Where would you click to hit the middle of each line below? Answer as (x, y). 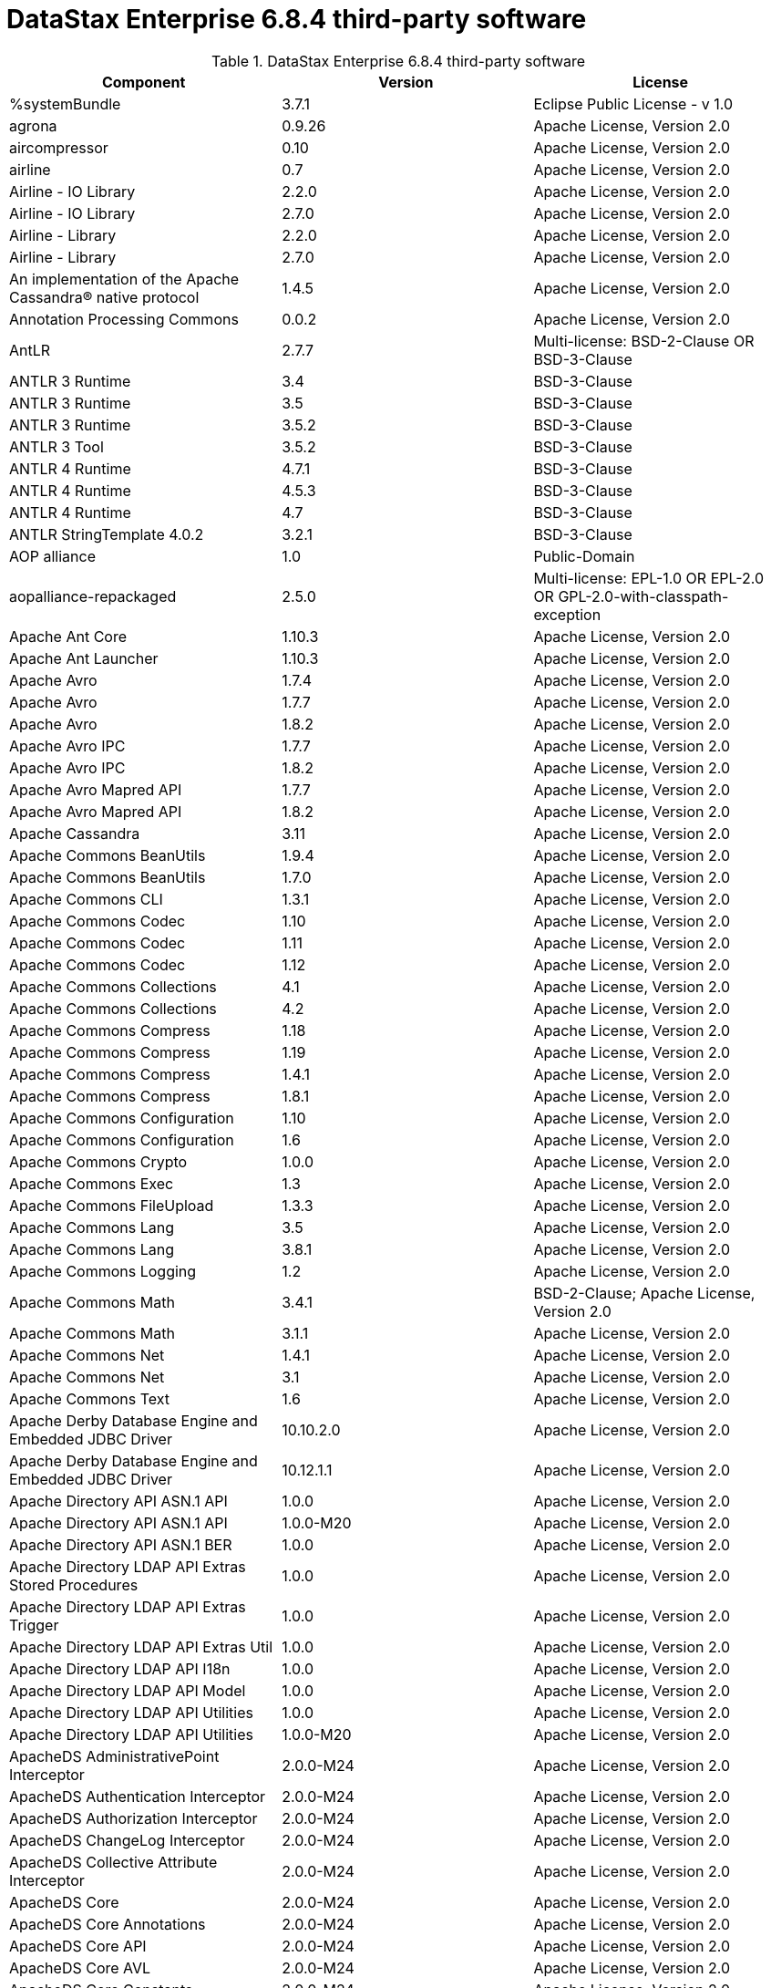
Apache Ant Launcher (84, 658)
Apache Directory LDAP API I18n (120, 1668)
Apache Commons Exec (92, 1183)
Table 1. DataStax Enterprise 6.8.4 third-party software (398, 61)
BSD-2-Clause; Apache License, (644, 1293)
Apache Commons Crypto (98, 1161)
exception (567, 614)
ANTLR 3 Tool (57, 446)
